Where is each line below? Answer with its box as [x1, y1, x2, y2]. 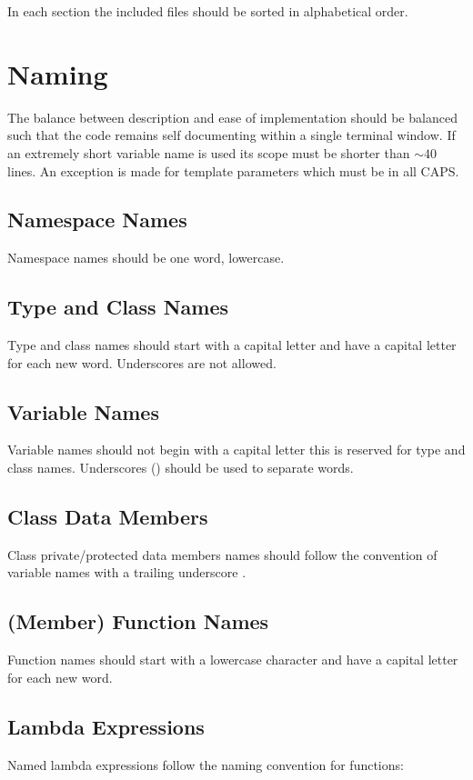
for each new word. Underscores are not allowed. [7, 353, 277, 372]
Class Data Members [7, 503, 208, 531]
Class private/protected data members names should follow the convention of [7, 545, 438, 564]
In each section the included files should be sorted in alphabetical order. [7, 2, 408, 20]
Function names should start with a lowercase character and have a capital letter [7, 650, 458, 669]
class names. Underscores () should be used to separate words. [7, 458, 354, 477]
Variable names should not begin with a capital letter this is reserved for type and [7, 440, 466, 459]
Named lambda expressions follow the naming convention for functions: [7, 755, 404, 774]
